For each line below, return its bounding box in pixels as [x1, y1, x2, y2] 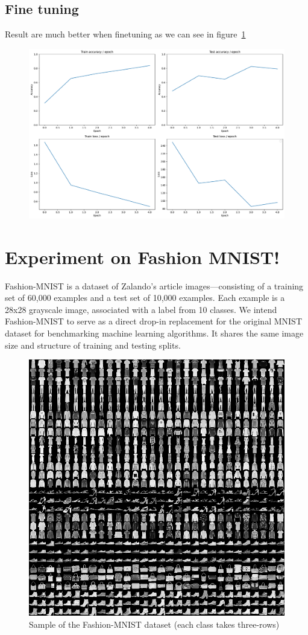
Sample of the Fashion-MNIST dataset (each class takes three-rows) [29, 617, 280, 630]
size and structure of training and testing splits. [5, 338, 181, 351]
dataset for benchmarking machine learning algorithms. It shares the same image [5, 327, 304, 340]
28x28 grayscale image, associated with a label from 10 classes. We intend [5, 303, 277, 315]
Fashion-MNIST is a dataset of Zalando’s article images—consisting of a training [5, 279, 304, 292]
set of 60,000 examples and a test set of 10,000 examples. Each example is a [5, 291, 285, 304]
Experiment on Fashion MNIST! [5, 244, 280, 269]
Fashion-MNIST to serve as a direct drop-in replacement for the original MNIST [5, 315, 302, 327]
